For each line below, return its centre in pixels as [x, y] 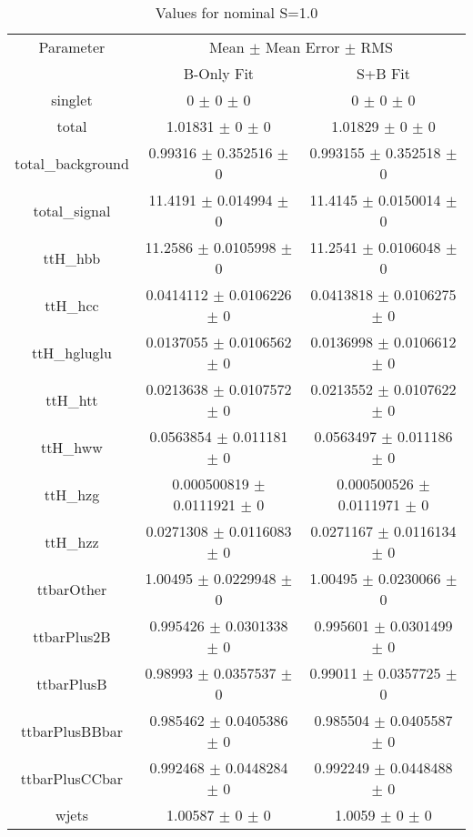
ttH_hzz [72, 541]
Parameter [72, 47]
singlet [72, 100]
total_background [72, 163]
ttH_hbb [72, 257]
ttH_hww [71, 447]
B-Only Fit [219, 73]
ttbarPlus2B [72, 636]
